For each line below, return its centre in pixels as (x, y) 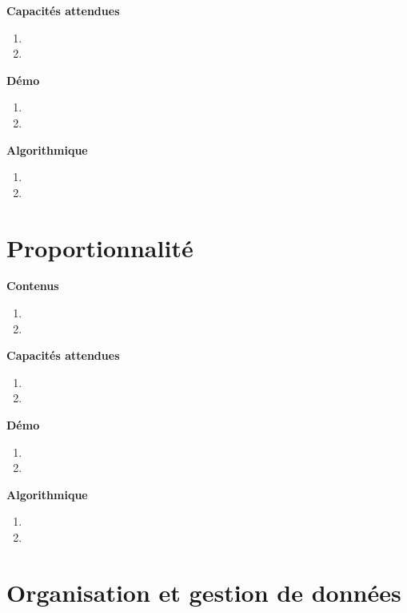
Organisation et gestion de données (204, 592)
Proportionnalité (100, 247)
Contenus (33, 286)
